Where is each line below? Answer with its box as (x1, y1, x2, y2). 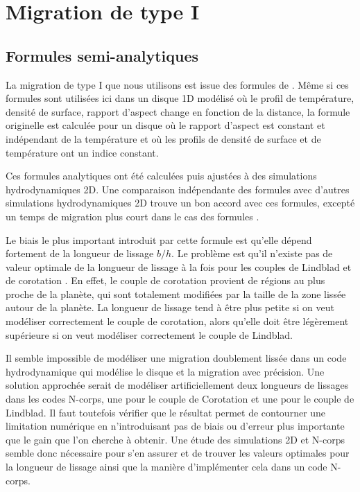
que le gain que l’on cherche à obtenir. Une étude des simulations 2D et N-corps (6, 432, 345, 446)
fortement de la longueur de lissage (6, 246, 154, 261)
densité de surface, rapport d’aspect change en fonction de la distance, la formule (6, 104, 350, 118)
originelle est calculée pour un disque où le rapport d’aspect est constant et (6, 118, 325, 132)
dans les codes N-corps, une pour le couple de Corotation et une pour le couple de (6, 392, 354, 406)
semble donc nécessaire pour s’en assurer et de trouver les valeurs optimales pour (6, 446, 350, 460)
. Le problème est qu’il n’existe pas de (171, 246, 333, 261)
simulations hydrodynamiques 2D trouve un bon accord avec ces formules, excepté (6, 195, 355, 210)
